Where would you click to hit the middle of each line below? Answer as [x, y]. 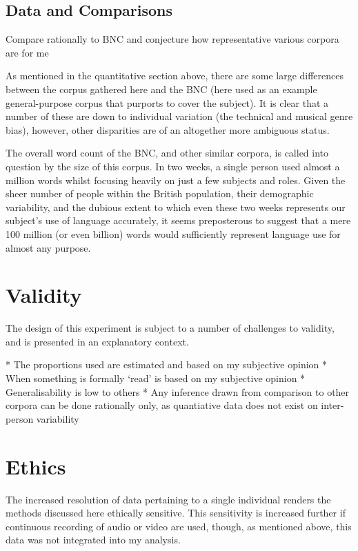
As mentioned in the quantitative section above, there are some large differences [175, 76]
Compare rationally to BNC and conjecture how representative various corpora [172, 39]
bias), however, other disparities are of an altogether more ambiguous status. [168, 129]
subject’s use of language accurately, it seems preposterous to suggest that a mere [178, 220]
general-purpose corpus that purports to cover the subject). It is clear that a [167, 102]
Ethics [36, 466]
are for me [27, 52]
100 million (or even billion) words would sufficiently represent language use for [173, 233]
